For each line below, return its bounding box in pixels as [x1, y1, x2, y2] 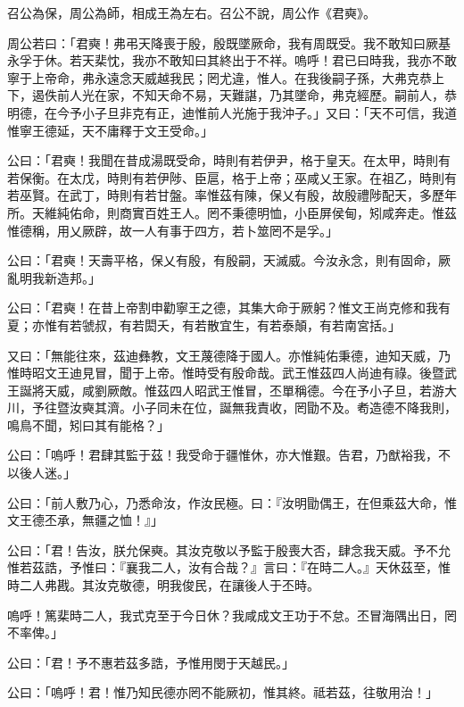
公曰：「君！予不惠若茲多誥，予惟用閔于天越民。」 [7, 653, 294, 671]
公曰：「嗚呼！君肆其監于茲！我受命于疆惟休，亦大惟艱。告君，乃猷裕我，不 [7, 445, 451, 464]
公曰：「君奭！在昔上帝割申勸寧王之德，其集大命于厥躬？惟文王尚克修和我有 [7, 298, 451, 317]
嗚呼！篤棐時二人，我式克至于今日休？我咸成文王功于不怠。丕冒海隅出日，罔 [7, 605, 457, 624]
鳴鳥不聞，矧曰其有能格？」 [7, 415, 170, 434]
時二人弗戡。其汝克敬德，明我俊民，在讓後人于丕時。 [7, 576, 319, 595]
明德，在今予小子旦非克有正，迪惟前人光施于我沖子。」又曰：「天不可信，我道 [7, 103, 457, 121]
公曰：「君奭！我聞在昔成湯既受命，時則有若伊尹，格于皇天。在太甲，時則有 [7, 151, 451, 170]
